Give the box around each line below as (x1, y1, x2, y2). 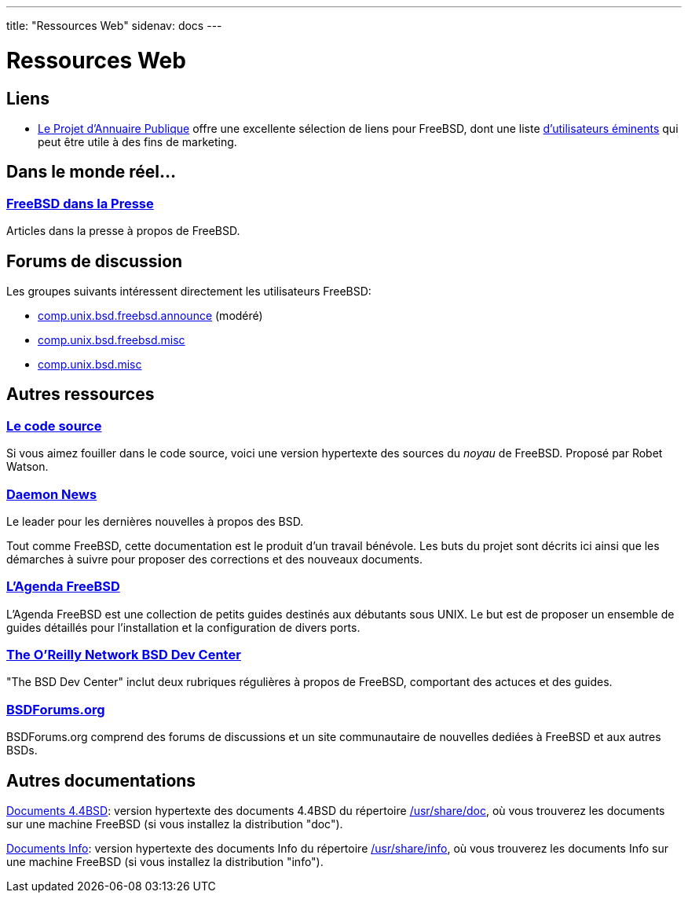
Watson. (6, 460, 49, 474)
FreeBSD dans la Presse (6, 195, 154, 211)
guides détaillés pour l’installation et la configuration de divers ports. (6, 620, 360, 634)
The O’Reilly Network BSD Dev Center (6, 647, 241, 663)
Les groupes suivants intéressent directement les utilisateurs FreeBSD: (6, 284, 371, 298)
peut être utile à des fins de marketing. (38, 134, 237, 149)
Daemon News (6, 486, 97, 502)
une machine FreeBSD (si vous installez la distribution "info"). (6, 855, 324, 869)
